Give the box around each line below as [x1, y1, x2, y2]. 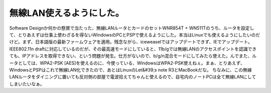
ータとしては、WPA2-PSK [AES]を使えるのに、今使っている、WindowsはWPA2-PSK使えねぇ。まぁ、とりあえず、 [9, 60, 245, 66]
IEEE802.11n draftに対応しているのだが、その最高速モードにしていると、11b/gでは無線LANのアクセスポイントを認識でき [9, 45, 257, 52]
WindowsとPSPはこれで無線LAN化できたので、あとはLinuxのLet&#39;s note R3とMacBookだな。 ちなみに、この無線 [9, 66, 252, 72]
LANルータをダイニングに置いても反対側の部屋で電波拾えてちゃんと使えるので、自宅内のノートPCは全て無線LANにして [9, 74, 256, 80]
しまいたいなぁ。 [9, 80, 45, 87]
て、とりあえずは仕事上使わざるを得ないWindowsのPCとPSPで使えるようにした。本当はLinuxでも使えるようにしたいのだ [9, 31, 260, 37]
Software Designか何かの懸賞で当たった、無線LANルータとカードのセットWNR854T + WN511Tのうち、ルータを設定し [9, 25, 254, 31]
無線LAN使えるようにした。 [9, 7, 124, 18]
